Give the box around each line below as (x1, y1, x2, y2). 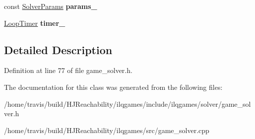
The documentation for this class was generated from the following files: (4, 81, 223, 92)
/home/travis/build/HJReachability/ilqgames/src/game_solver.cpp (4, 125, 209, 135)
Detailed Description (4, 42, 113, 57)
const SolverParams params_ (4, 1, 97, 11)
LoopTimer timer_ (4, 17, 65, 28)
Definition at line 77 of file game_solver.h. (4, 65, 132, 75)
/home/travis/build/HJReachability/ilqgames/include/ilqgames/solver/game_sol (4, 98, 251, 109)
